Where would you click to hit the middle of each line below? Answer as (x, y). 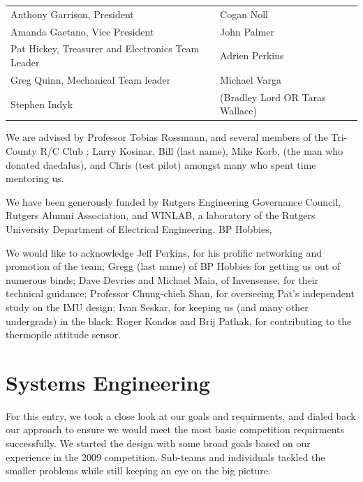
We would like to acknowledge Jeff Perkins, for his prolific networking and (164, 252)
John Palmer (247, 31)
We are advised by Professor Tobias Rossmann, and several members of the (167, 137)
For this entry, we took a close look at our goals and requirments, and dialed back (181, 415)
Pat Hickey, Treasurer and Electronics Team (105, 48)
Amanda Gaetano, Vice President (82, 31)
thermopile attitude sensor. (64, 334)
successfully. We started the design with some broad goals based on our (158, 443)
